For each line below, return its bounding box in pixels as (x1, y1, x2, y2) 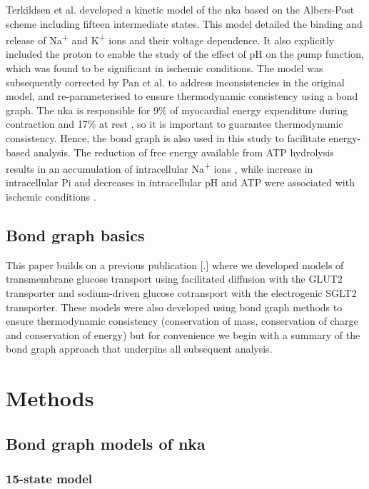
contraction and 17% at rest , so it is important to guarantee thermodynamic (6, 116, 343, 131)
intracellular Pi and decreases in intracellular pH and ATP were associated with (6, 175, 355, 190)
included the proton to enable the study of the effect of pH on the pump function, (6, 46, 364, 61)
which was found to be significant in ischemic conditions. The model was (6, 61, 323, 76)
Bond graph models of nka (6, 432, 206, 454)
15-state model (6, 470, 93, 488)
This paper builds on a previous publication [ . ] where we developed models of (6, 257, 344, 272)
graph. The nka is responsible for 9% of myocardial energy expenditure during (6, 102, 348, 117)
